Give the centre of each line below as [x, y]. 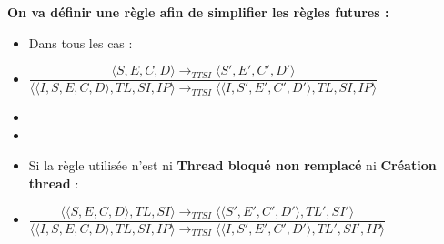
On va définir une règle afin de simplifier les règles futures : [198, 12]
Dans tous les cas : [81, 42]
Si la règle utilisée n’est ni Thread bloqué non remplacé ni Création [232, 165]
